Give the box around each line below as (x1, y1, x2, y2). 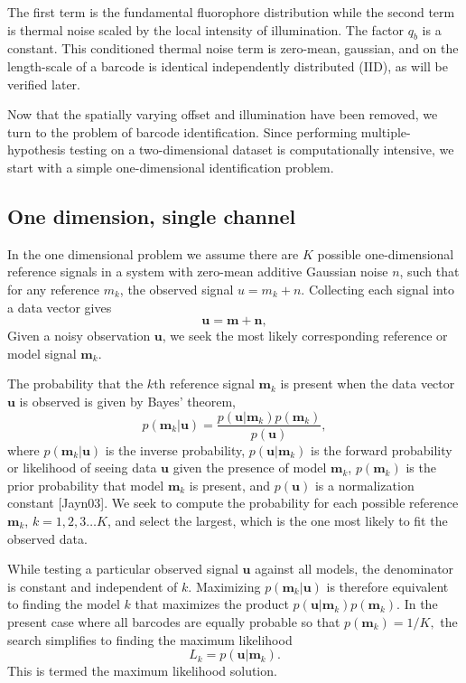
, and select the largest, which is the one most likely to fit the (107, 510, 448, 529)
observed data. (7, 529, 88, 547)
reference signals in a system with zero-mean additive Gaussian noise (7, 262, 388, 281)
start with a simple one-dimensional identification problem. (7, 157, 334, 176)
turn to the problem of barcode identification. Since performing (7, 122, 358, 141)
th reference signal (154, 374, 255, 393)
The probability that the (7, 374, 144, 393)
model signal (7, 343, 77, 362)
